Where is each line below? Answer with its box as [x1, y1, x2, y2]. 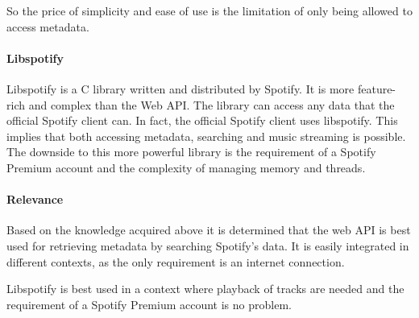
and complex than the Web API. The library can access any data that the [28, 96, 395, 113]
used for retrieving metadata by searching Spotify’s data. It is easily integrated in [6, 237, 409, 254]
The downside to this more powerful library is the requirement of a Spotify [6, 143, 376, 160]
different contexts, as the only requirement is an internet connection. [6, 253, 345, 270]
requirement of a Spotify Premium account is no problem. [6, 295, 292, 312]
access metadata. [6, 18, 89, 35]
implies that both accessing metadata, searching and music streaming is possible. [6, 127, 406, 144]
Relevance [6, 191, 64, 208]
